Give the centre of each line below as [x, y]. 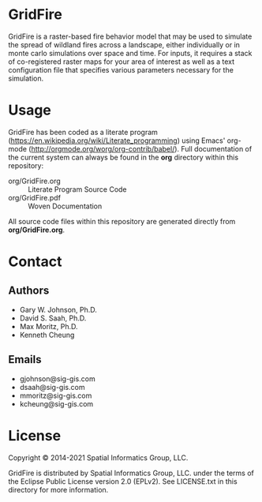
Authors [29, 291]
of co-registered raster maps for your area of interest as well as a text [122, 62]
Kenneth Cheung [47, 335]
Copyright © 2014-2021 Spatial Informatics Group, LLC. [98, 457]
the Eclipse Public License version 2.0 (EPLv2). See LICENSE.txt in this [123, 481]
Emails [25, 360]
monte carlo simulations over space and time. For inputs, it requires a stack [130, 53]
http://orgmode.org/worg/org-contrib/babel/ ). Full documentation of [142, 148]
